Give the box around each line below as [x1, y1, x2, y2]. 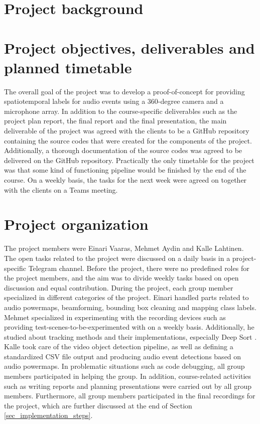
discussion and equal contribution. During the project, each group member [4, 282, 233, 293]
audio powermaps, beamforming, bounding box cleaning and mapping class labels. [4, 302, 256, 312]
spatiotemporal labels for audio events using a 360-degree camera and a [4, 96, 224, 106]
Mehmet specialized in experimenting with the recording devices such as [4, 312, 226, 322]
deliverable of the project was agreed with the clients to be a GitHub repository [4, 125, 249, 136]
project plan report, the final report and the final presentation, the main [4, 115, 227, 126]
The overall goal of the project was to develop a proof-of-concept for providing [4, 86, 245, 96]
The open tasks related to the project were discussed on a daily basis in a [4, 252, 230, 263]
